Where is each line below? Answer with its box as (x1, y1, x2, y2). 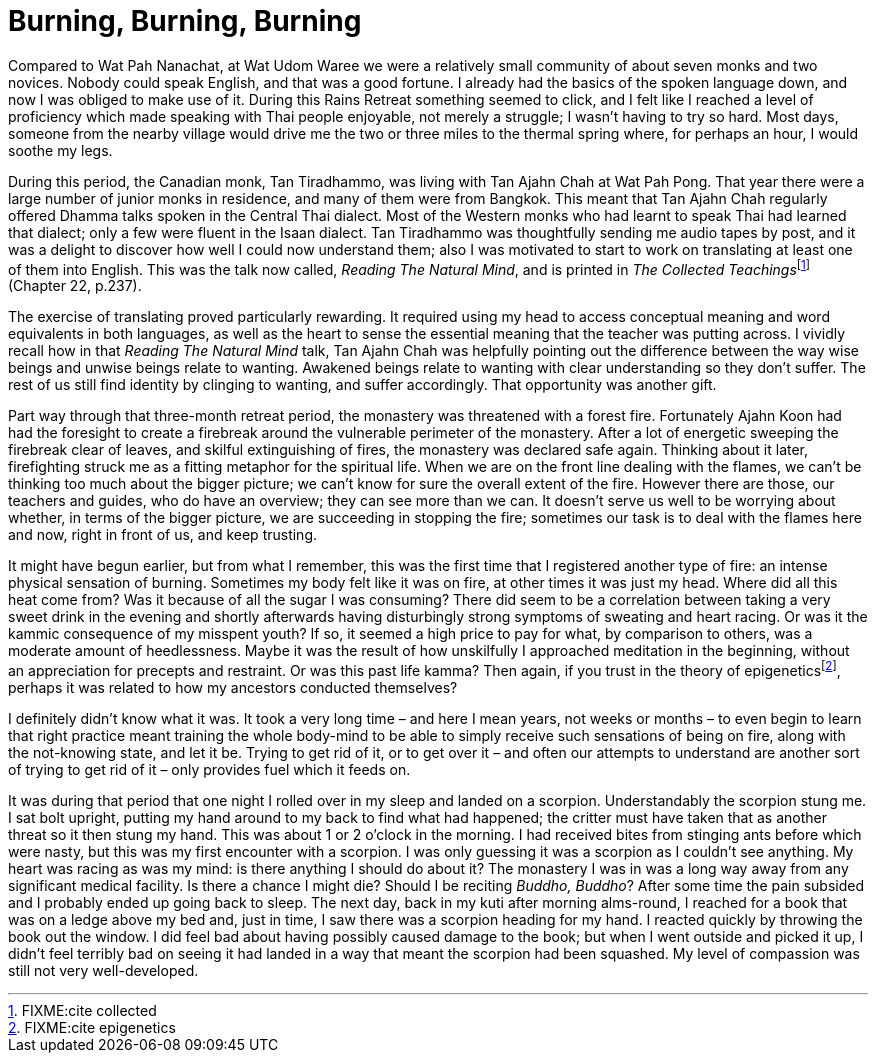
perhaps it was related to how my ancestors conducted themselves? (8, 679, 458, 697)
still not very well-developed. (8, 962, 199, 980)
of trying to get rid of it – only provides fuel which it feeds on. (8, 761, 411, 779)
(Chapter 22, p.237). (8, 277, 142, 295)
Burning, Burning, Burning (8, 4, 362, 38)
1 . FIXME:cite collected (8, 1002, 157, 1020)
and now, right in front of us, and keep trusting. (8, 526, 318, 544)
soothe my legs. (8, 141, 113, 159)
